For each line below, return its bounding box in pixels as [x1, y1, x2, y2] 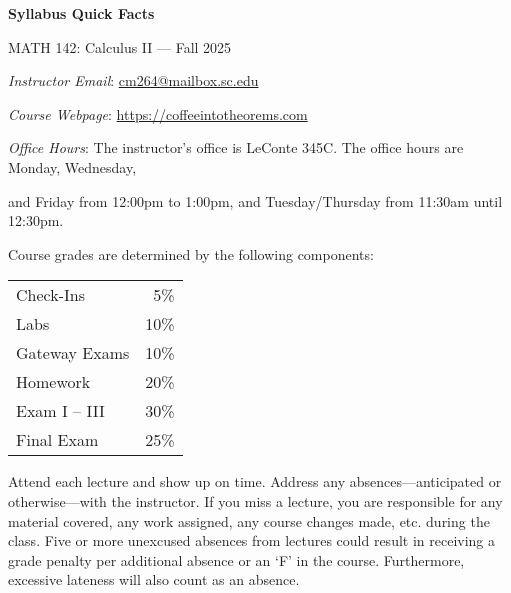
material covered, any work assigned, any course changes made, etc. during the [8, 510, 490, 531]
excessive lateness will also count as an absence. [8, 569, 300, 590]
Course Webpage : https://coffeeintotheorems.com [8, 103, 308, 124]
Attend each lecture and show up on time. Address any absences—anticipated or [8, 471, 502, 492]
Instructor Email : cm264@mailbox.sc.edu [8, 70, 259, 91]
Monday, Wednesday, [8, 156, 137, 177]
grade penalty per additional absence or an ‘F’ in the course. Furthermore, [8, 549, 465, 570]
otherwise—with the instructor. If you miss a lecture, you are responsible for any [8, 490, 503, 511]
